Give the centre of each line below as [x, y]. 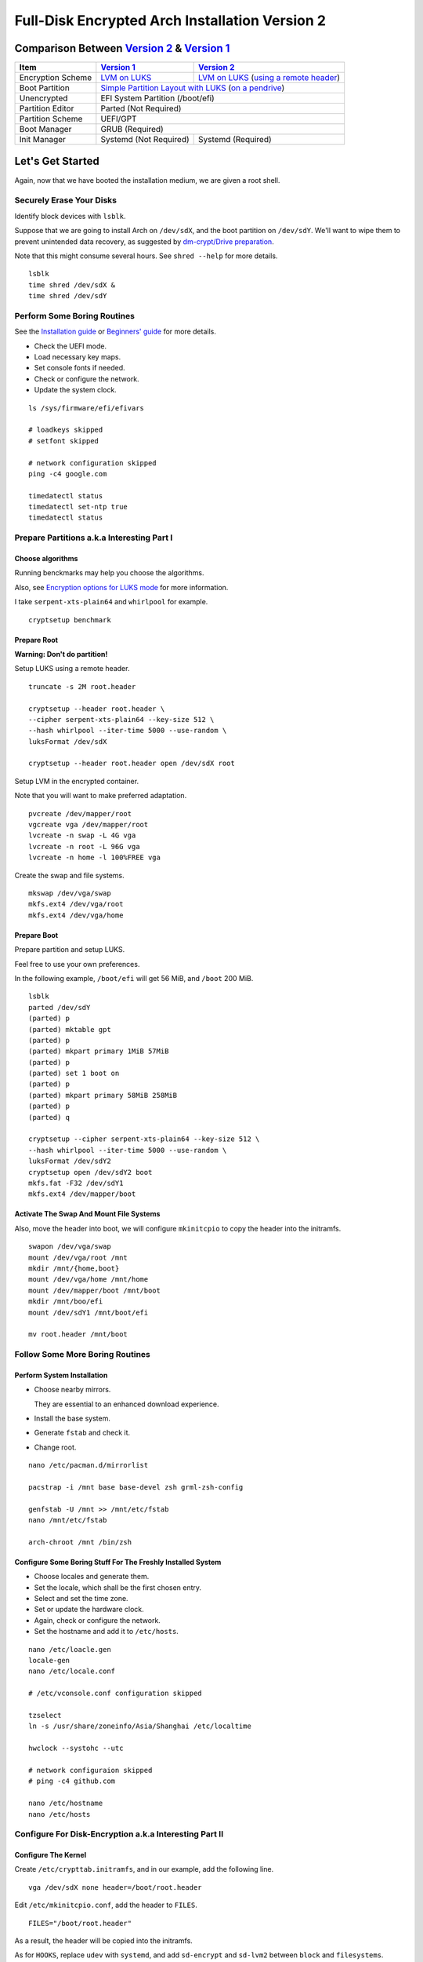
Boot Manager [45, 129]
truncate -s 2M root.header [82, 686]
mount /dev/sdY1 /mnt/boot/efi [89, 1312]
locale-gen [49, 1661]
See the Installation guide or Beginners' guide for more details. [116, 332]
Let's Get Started [57, 161]
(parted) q [49, 1117]
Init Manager [43, 140]
